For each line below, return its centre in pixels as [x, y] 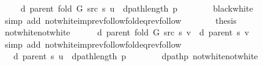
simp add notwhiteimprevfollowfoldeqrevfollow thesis [120, 20]
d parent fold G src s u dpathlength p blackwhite [137, 8]
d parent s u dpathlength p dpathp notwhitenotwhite [135, 56]
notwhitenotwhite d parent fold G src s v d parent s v [127, 32]
